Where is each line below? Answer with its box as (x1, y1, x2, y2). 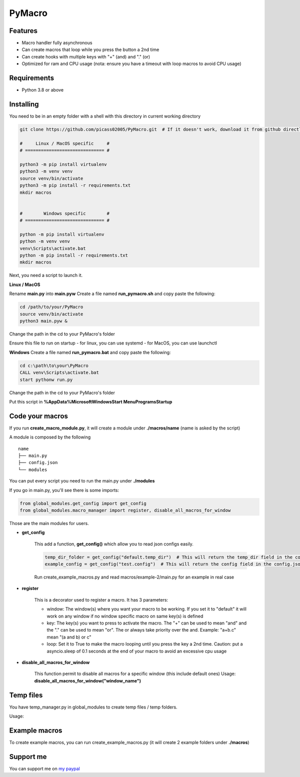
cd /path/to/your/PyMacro (19, 304, 83, 310)
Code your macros (9, 411, 68, 420)
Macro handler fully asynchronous (21, 40, 92, 46)
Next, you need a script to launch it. (9, 272, 83, 278)
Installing (9, 100, 39, 108)
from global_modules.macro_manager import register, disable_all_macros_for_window (19, 507, 231, 513)
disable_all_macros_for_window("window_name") (34, 677, 141, 683)
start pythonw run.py (19, 376, 73, 382)
